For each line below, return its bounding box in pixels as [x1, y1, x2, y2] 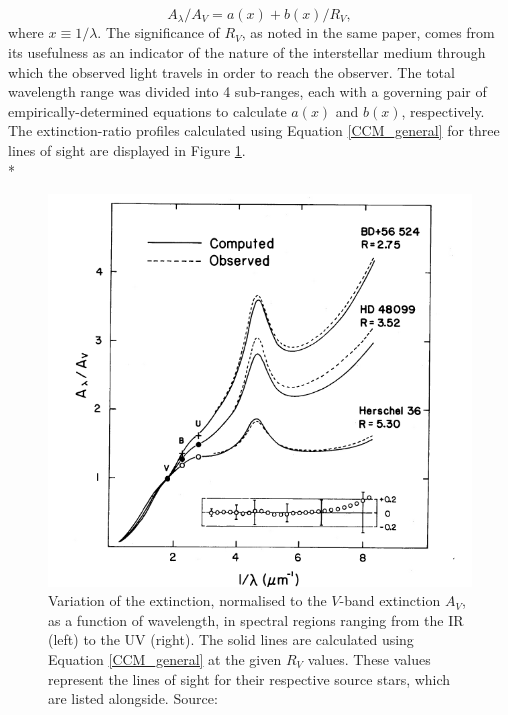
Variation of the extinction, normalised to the [48, 590, 327, 611]
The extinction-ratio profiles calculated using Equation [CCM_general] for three [8, 120, 500, 141]
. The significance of [97, 22, 220, 43]
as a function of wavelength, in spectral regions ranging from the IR [48, 609, 464, 630]
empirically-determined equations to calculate [8, 100, 287, 121]
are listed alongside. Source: [48, 688, 218, 709]
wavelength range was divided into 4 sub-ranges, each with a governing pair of [8, 81, 487, 102]
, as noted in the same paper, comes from [241, 22, 495, 43]
